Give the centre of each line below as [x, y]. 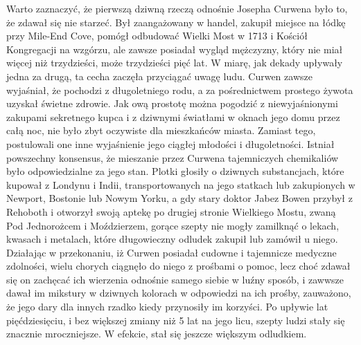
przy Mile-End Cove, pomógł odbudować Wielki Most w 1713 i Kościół [157, 36]
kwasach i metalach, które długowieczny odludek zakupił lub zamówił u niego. [172, 239]
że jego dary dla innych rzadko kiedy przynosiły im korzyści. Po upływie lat [167, 307]
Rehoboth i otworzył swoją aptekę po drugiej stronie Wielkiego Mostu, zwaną [171, 211]
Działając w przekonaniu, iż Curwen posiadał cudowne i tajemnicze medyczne [171, 252]
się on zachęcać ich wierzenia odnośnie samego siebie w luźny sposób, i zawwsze [175, 279]
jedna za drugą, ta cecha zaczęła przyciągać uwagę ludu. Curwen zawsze [159, 76]
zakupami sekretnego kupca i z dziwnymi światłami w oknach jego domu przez [173, 116]
